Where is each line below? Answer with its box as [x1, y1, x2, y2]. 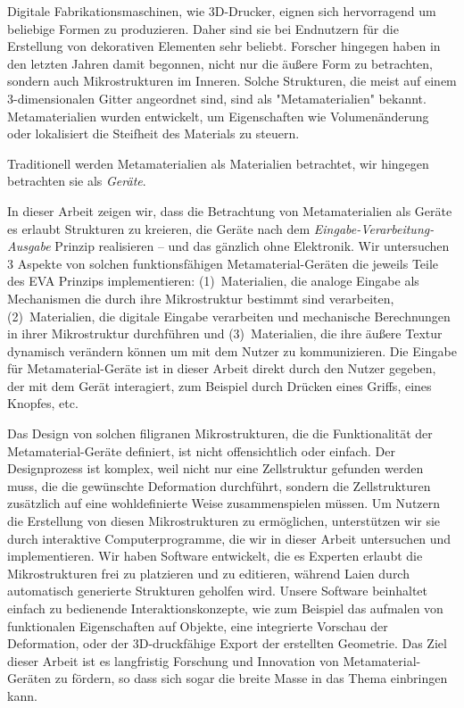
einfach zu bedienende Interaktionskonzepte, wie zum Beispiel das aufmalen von [7, 599, 443, 617]
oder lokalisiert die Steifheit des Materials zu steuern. [7, 124, 300, 143]
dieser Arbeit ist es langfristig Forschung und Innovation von [7, 651, 339, 670]
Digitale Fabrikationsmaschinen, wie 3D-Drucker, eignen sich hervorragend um [7, 2, 436, 20]
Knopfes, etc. [7, 394, 79, 412]
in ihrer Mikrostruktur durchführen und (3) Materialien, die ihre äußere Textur [7, 324, 443, 343]
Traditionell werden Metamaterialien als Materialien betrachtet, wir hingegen [7, 154, 429, 172]
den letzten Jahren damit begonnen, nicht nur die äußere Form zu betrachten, [7, 54, 433, 72]
